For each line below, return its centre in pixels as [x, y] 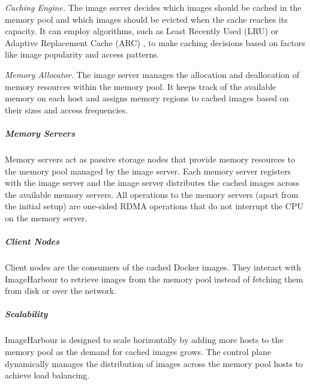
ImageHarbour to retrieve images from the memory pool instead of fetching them [154, 279]
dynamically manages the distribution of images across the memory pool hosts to [154, 363]
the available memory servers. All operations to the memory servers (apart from [152, 194]
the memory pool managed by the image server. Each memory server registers [148, 171]
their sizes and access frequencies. [66, 109]
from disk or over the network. [61, 291]
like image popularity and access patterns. [82, 54]
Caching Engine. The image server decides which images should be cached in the [153, 7]
